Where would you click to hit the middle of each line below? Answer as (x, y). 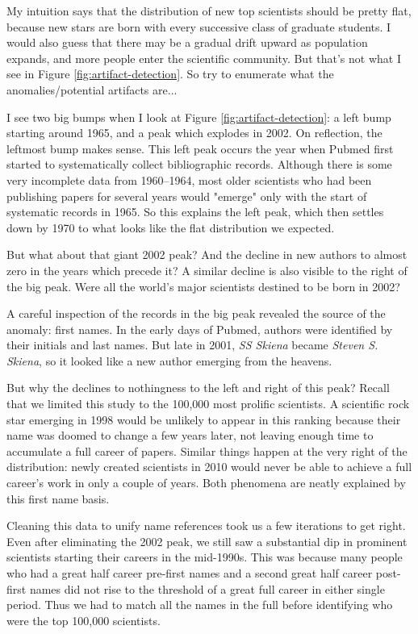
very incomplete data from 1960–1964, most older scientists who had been (189, 179)
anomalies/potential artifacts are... (92, 89)
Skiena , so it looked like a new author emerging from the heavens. (169, 360)
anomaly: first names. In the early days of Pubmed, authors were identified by (200, 329)
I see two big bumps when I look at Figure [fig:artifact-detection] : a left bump (199, 117)
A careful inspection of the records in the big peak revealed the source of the (196, 313)
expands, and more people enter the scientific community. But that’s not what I (204, 58)
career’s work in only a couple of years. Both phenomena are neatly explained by (206, 483)
